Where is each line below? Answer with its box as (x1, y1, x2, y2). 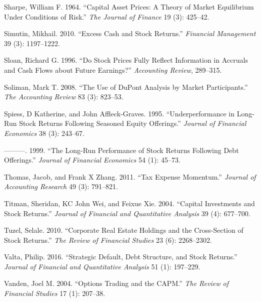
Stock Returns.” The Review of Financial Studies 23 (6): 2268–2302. (4, 234, 212, 245)
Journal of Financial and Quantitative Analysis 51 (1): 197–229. (4, 261, 200, 271)
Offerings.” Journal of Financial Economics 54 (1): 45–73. (4, 155, 180, 165)
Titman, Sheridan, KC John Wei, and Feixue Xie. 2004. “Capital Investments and (4, 198, 255, 208)
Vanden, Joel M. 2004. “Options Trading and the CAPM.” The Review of (4, 278, 228, 288)
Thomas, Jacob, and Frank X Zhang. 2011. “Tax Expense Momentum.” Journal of (4, 171, 256, 182)
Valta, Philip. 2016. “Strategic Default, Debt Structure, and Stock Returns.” (4, 251, 237, 262)
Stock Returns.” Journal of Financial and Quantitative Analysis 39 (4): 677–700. (4, 208, 250, 218)
